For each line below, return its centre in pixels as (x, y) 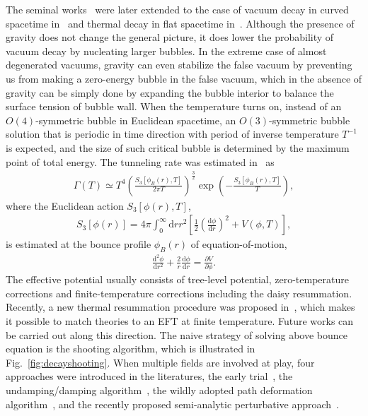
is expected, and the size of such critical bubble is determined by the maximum (178, 147)
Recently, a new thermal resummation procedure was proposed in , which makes (180, 307)
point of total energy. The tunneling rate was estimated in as (140, 161)
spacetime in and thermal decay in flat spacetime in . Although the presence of (180, 23)
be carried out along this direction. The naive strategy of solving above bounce (177, 334)
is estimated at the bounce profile (79, 244)
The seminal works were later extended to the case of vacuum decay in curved (177, 9)
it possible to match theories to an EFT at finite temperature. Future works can (180, 320)
